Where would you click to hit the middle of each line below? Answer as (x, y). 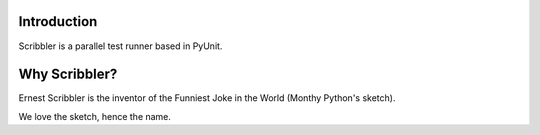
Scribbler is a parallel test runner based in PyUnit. (120, 46)
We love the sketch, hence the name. (95, 116)
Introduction (58, 21)
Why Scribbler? (68, 74)
